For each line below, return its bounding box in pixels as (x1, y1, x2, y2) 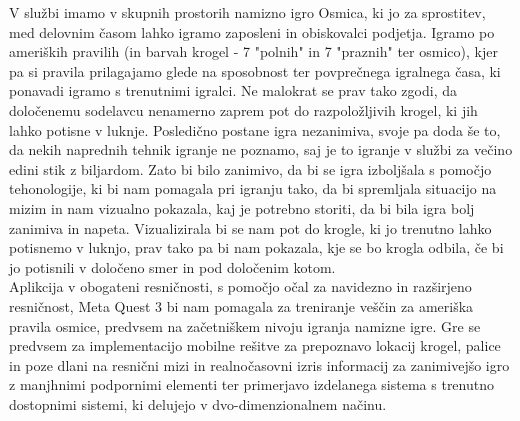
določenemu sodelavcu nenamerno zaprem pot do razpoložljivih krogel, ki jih (9, 99, 478, 120)
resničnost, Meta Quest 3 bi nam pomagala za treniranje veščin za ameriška (9, 295, 474, 316)
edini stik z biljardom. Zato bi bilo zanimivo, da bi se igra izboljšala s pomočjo (9, 158, 492, 179)
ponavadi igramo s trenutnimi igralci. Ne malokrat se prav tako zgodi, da (9, 80, 457, 101)
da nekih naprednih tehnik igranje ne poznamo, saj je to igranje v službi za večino (9, 139, 513, 160)
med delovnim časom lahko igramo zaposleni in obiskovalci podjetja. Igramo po (9, 21, 495, 42)
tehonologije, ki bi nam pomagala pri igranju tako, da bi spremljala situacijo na (9, 178, 497, 199)
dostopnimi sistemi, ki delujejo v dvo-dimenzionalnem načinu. (9, 393, 387, 414)
